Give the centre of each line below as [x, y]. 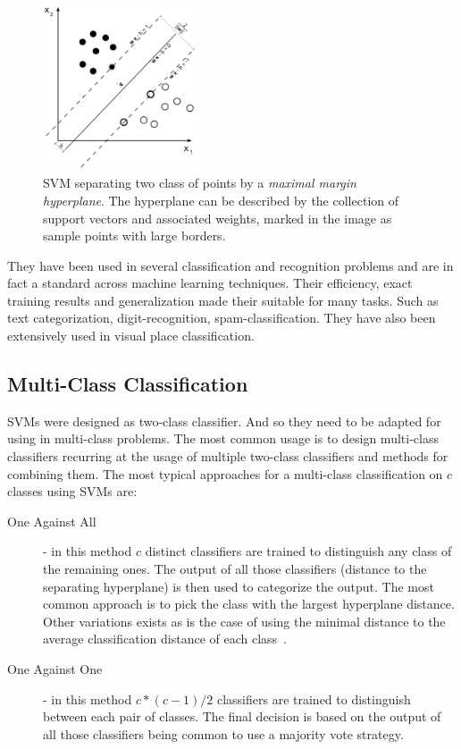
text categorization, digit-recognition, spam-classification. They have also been [222, 318]
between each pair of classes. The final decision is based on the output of [242, 716]
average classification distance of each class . [165, 639]
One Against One [55, 669]
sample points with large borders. [134, 236]
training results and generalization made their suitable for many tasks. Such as [223, 300]
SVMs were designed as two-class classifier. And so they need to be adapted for [224, 421]
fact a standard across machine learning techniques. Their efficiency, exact [210, 283]
